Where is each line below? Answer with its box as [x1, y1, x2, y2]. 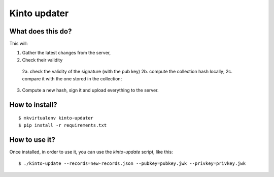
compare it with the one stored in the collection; [22, 75, 122, 81]
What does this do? [9, 27, 72, 36]
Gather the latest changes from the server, [22, 50, 111, 56]
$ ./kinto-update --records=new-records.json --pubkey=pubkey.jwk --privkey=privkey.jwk [18, 161, 246, 166]
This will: [9, 41, 28, 47]
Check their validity [22, 56, 63, 63]
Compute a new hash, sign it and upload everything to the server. [22, 87, 159, 94]
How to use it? [9, 135, 55, 144]
